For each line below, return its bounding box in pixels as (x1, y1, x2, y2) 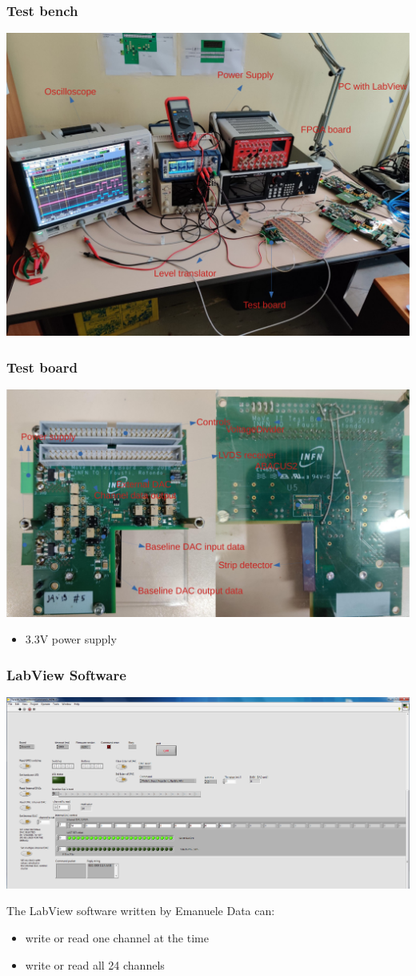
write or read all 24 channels (25, 956, 165, 973)
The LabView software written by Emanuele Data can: (6, 902, 275, 919)
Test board (6, 357, 78, 377)
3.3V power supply (25, 631, 117, 647)
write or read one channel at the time (25, 930, 209, 946)
